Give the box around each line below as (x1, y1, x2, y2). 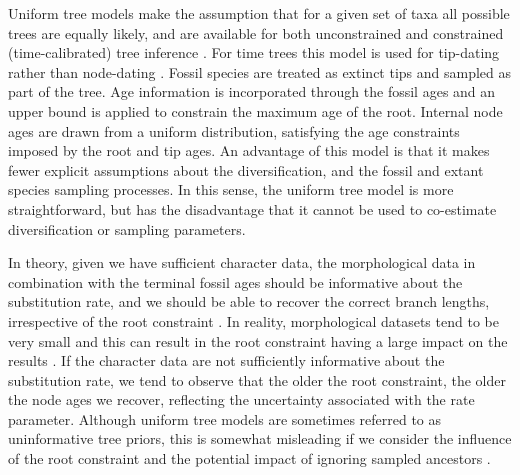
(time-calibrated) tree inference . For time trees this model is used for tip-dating (8, 42, 500, 63)
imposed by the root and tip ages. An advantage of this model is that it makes (8, 140, 490, 161)
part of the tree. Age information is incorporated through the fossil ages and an (8, 81, 496, 102)
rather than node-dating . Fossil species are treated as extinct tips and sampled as (8, 61, 512, 82)
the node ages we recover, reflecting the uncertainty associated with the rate (8, 389, 475, 410)
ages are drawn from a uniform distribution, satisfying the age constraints (8, 120, 460, 141)
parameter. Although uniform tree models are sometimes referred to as (8, 408, 442, 429)
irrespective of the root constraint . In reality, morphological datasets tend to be (8, 310, 499, 331)
